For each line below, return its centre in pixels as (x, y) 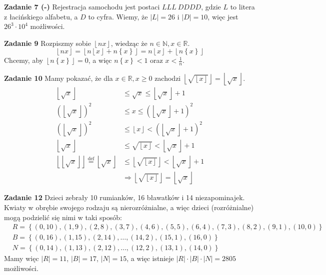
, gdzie (211, 6)
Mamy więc (21, 258)
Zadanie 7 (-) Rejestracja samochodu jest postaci (82, 6)
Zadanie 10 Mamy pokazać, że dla (58, 78)
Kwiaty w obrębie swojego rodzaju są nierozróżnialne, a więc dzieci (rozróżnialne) (129, 207)
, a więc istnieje (150, 258)
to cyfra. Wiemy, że (118, 16)
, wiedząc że (129, 43)
